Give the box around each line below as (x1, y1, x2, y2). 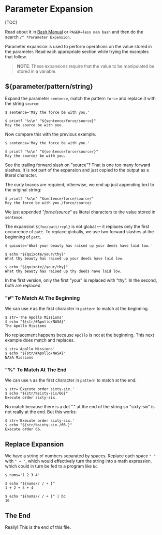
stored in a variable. (16, 68, 57, 74)
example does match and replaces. (5, 337, 75, 343)
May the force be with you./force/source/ (5, 200, 92, 205)
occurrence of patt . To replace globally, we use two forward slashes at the (5, 228, 154, 234)
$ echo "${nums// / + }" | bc (5, 494, 66, 499)
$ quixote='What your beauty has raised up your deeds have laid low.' (5, 243, 152, 248)
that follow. (5, 53, 27, 59)
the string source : (5, 101, 40, 106)
